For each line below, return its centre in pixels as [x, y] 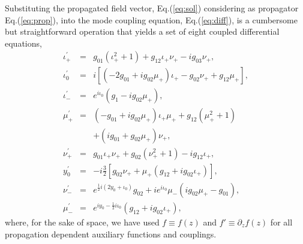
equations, [23, 43]
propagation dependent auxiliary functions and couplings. [111, 234]
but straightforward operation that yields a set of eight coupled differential [142, 31]
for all [281, 222]
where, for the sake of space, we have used [82, 222]
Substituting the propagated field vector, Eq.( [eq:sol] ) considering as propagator [152, 8]
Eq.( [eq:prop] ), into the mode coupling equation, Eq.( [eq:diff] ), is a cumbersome [151, 19]
